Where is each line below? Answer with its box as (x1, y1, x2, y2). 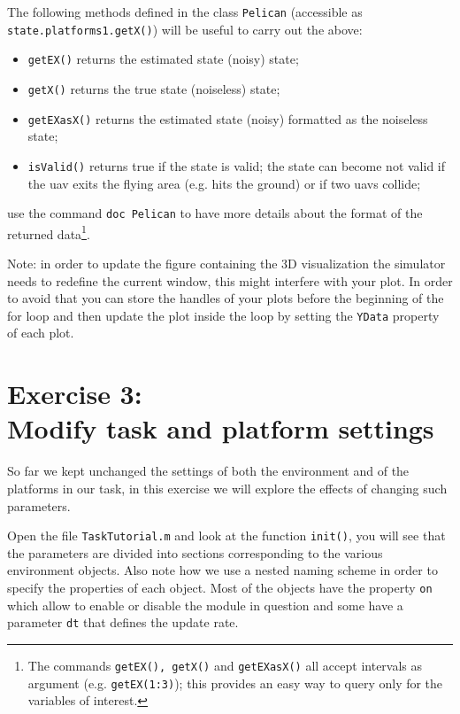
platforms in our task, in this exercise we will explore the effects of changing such (7, 478, 448, 497)
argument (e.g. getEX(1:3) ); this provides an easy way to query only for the (27, 673, 443, 692)
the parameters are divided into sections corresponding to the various (7, 543, 383, 562)
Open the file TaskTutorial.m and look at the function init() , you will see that (7, 526, 446, 545)
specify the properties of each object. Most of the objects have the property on (7, 578, 433, 596)
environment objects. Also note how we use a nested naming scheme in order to (7, 561, 438, 579)
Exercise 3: (7, 376, 142, 412)
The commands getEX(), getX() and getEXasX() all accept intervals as (27, 656, 423, 674)
